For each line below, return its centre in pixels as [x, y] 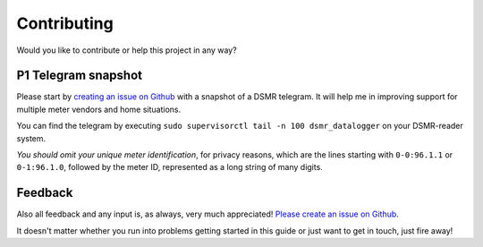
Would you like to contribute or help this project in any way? [127, 50]
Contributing [65, 23]
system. [31, 138]
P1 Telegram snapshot [80, 76]
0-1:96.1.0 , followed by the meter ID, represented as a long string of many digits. [170, 167]
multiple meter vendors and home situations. [99, 109]
